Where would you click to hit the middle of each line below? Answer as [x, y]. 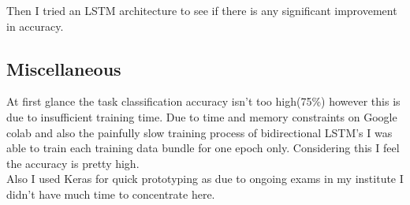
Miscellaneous [64, 68]
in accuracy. [35, 26]
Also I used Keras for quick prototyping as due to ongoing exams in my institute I [205, 179]
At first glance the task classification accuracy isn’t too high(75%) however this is [203, 101]
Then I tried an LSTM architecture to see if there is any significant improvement [202, 10]
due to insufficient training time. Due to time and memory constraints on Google [202, 116]
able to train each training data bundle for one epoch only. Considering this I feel [203, 148]
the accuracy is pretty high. [73, 163]
